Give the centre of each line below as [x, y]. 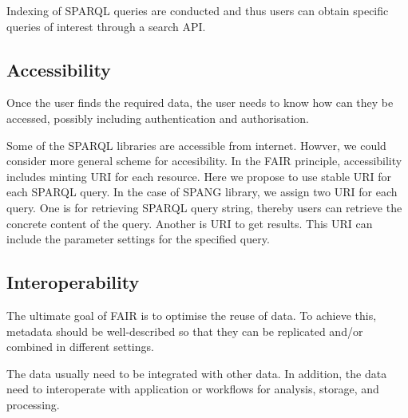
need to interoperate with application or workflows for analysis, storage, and [193, 389]
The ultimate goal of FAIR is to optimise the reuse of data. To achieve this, [192, 315]
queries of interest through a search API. [106, 26]
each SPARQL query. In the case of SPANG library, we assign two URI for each [202, 192]
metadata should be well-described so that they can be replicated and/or [185, 331]
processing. [33, 404]
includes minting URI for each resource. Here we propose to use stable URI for [199, 176]
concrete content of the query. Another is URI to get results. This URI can [190, 223]
